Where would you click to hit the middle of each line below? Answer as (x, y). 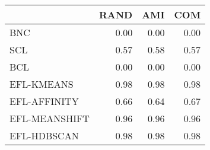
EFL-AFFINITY (44, 101)
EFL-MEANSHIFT (50, 118)
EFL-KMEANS (42, 84)
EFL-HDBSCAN (44, 135)
